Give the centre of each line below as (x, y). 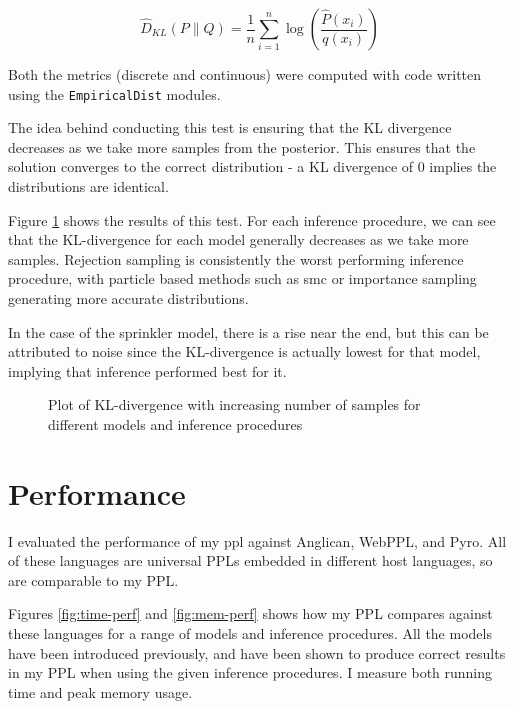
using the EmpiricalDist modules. (114, 93)
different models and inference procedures (175, 423)
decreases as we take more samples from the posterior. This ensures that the (242, 146)
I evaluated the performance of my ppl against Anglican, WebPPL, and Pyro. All (257, 540)
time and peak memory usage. (100, 691)
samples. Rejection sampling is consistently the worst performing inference (236, 258)
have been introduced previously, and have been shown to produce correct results (257, 652)
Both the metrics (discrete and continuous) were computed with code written (245, 74)
